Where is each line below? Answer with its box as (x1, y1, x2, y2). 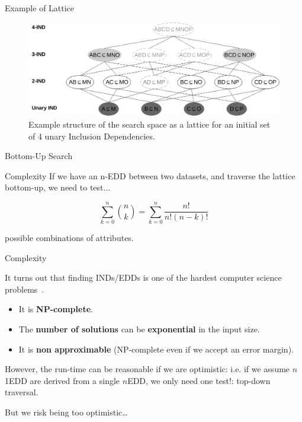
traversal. (5, 386, 38, 398)
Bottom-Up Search (5, 150, 73, 162)
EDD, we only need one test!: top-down (127, 374, 271, 386)
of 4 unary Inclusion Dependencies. (28, 129, 155, 142)
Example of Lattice (5, 2, 75, 14)
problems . (5, 283, 44, 295)
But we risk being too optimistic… (5, 405, 128, 418)
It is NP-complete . (18, 303, 93, 315)
